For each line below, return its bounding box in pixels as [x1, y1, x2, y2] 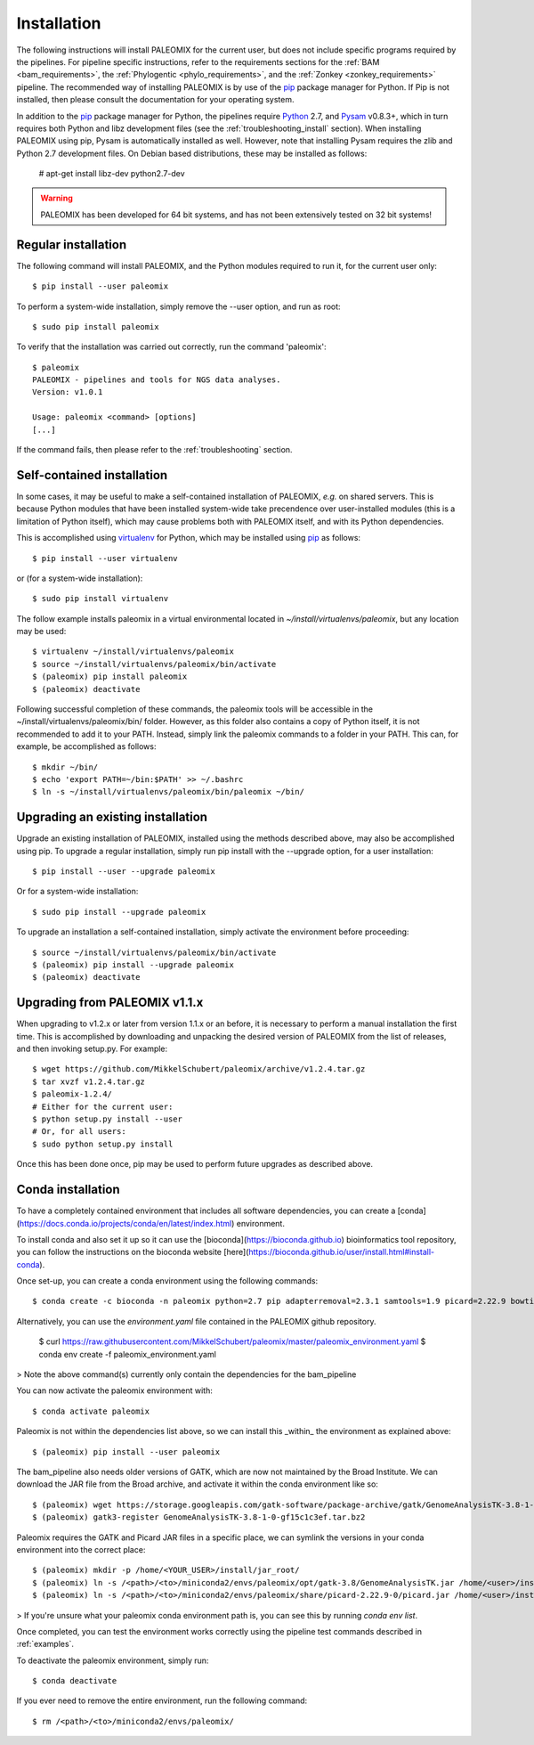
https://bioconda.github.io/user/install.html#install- [248, 1247, 435, 1258]
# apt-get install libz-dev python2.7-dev [38, 168, 186, 179]
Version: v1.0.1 [32, 387, 103, 397]
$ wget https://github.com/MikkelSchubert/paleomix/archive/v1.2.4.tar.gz [32, 1064, 366, 1074]
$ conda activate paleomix [32, 1406, 150, 1416]
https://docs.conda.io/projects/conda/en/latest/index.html [19, 1218, 232, 1228]
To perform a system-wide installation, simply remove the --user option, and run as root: [16, 301, 342, 312]
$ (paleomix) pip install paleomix [32, 672, 188, 681]
